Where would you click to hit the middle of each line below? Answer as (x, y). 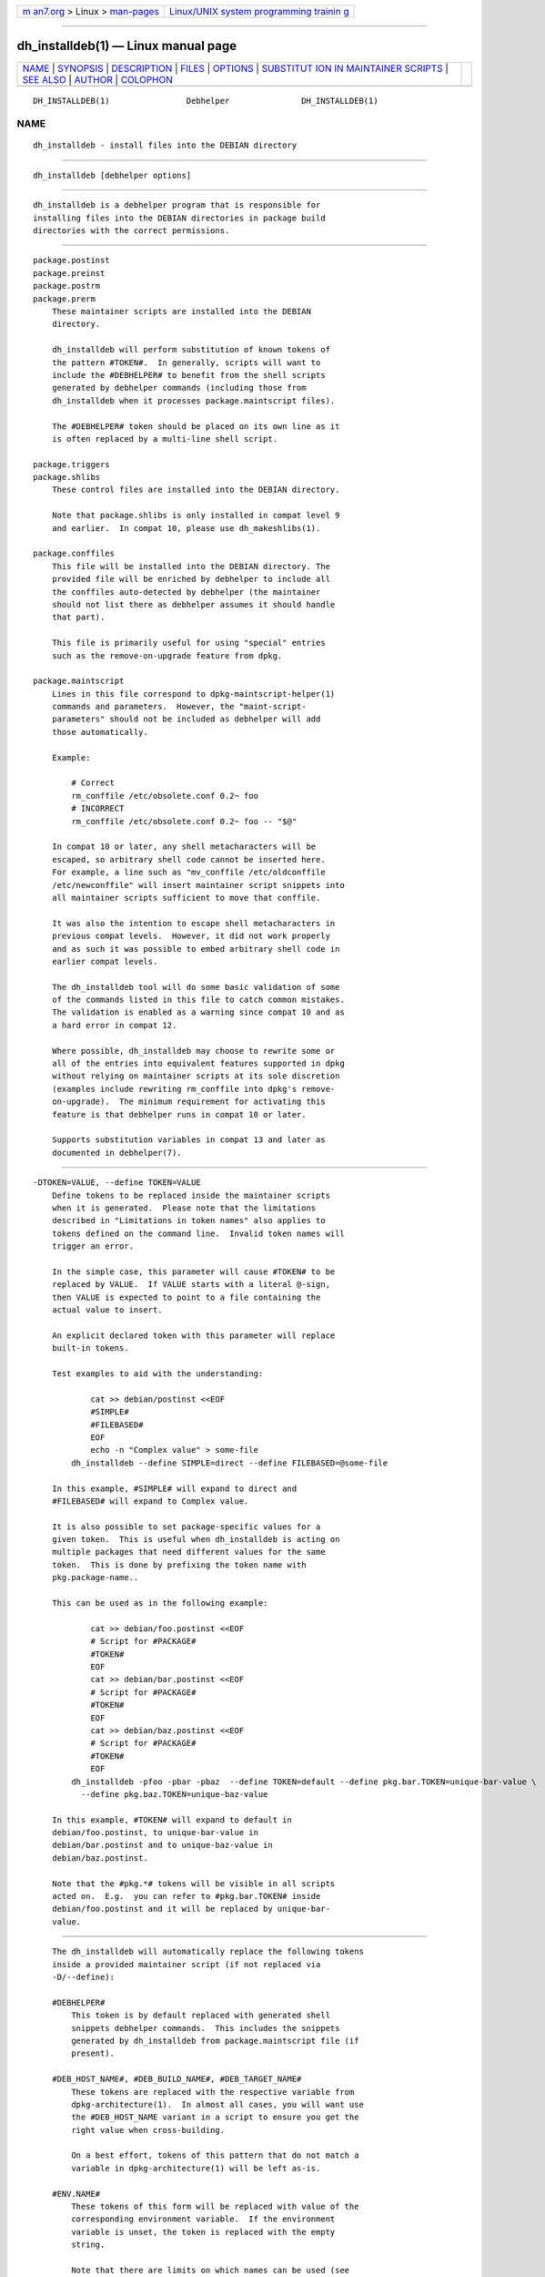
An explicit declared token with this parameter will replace (193, 1335)
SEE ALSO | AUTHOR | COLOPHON (97, 79)
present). (93, 2053)
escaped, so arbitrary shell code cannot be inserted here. (189, 859)
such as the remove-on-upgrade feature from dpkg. (167, 655)
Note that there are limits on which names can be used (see (211, 2270)
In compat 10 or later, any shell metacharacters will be (184, 847)
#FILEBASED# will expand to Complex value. (150, 1501)
